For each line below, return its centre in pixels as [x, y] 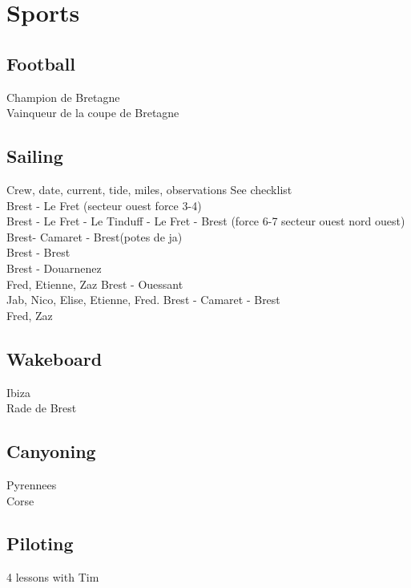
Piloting [40, 543]
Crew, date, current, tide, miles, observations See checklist [149, 189]
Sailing [35, 156]
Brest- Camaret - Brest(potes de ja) [95, 236]
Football [41, 63]
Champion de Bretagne [63, 97]
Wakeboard [54, 358]
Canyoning [51, 451]
